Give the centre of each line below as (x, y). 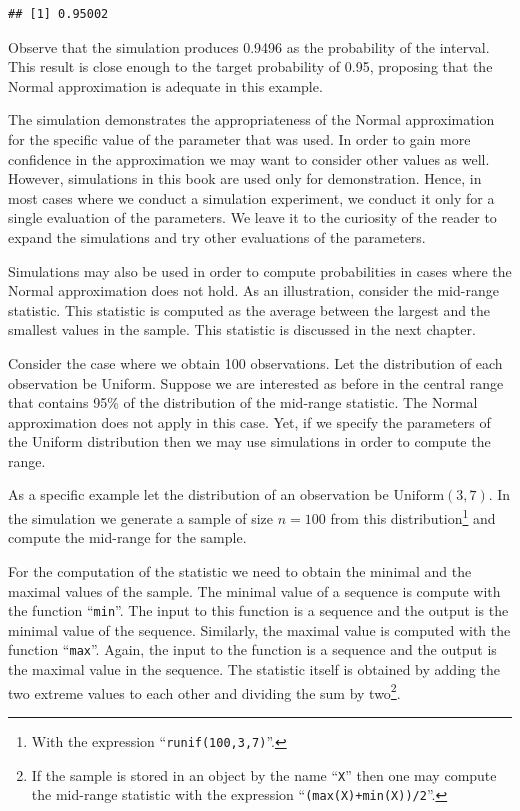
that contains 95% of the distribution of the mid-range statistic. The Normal (243, 402)
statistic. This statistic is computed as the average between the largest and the (249, 309)
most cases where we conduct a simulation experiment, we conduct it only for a (251, 197)
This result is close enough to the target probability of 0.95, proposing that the (250, 66)
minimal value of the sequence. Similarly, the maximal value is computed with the (259, 629)
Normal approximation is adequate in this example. (165, 85)
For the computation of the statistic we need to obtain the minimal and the (240, 570)
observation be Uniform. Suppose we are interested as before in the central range (256, 382)
